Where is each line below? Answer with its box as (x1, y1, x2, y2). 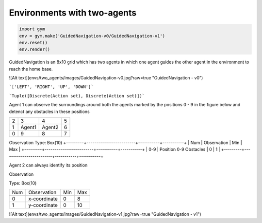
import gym (19, 26, 45, 32)
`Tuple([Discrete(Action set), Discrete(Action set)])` (9, 93, 145, 98)
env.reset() (19, 39, 48, 45)
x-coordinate (28, 195, 58, 202)
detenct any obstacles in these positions (9, 109, 90, 114)
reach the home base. (9, 66, 53, 72)
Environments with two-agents (9, 7, 137, 18)
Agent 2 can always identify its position (9, 162, 88, 168)
